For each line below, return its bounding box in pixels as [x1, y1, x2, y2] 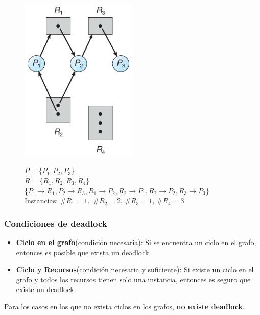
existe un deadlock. [16, 284, 76, 295]
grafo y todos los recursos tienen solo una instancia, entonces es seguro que [16, 274, 251, 284]
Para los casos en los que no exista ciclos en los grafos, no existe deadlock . [4, 301, 245, 311]
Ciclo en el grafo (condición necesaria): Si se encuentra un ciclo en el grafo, [16, 236, 256, 247]
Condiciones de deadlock [4, 216, 107, 229]
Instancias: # [25, 195, 66, 206]
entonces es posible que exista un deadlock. [16, 247, 151, 257]
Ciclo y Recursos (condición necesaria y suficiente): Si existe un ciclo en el [16, 264, 254, 275]
